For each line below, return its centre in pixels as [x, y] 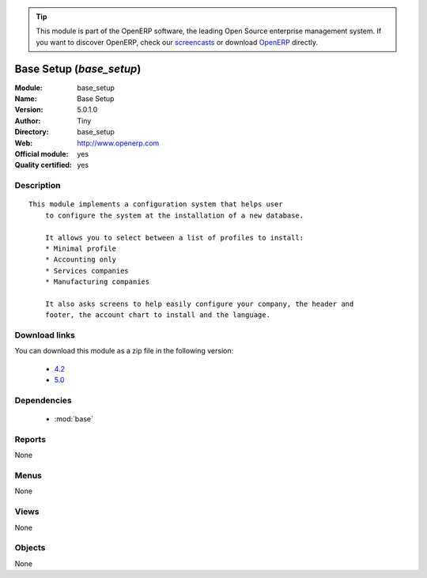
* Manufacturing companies [97, 282]
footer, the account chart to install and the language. [157, 315]
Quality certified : [43, 165]
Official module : [42, 154]
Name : [26, 99]
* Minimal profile [81, 248]
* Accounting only [81, 260]
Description [38, 186]
